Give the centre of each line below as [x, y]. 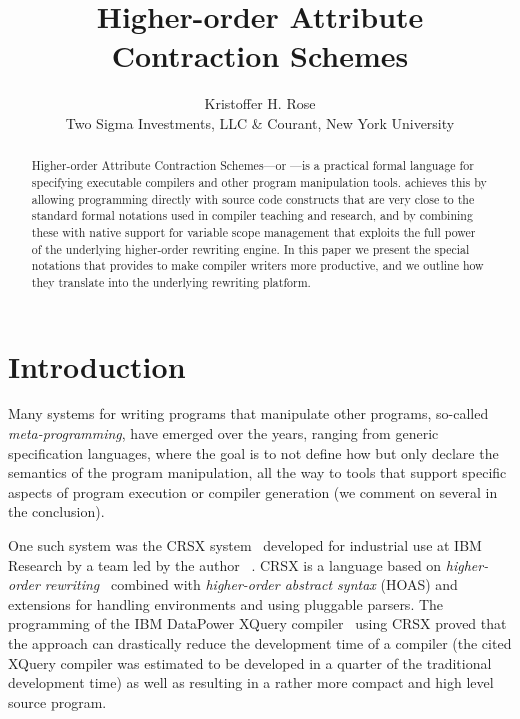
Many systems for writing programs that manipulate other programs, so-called [248, 413]
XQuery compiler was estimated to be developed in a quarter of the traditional [250, 662]
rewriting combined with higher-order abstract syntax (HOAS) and [251, 584]
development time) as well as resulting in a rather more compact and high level [251, 682]
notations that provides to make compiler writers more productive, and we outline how [257, 265]
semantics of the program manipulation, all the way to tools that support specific [257, 472]
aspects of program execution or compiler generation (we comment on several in [253, 491]
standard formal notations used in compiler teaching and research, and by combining [252, 215]
